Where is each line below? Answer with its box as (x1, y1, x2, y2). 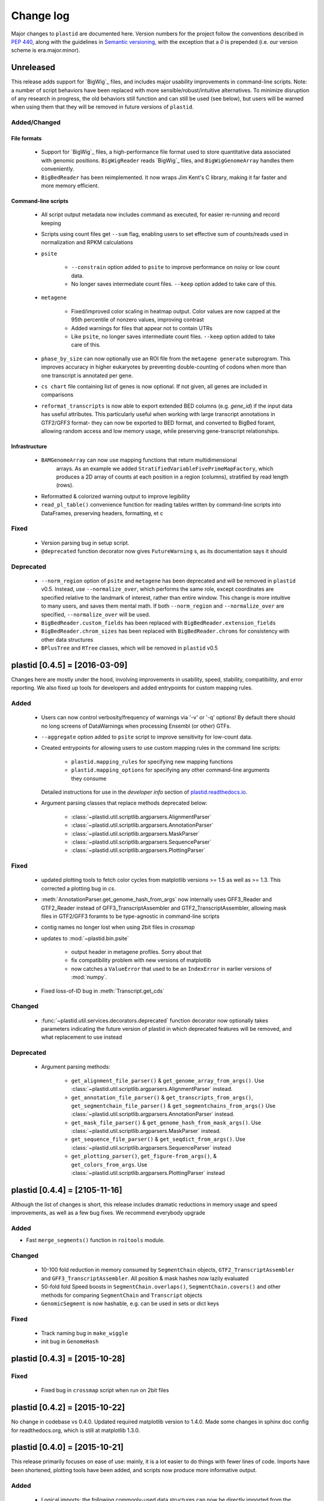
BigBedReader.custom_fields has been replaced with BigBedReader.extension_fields (41, 619, 276, 626)
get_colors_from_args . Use (71, 1161, 148, 1168)
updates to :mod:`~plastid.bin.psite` (41, 934, 129, 942)
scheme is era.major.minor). (11, 47, 80, 54)
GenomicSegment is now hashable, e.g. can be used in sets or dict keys (41, 1300, 219, 1307)
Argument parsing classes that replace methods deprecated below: (41, 799, 208, 807)
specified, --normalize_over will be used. (41, 611, 151, 618)
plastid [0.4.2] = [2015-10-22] (11, 1403, 125, 1413)
